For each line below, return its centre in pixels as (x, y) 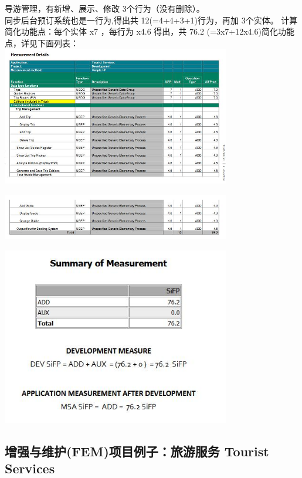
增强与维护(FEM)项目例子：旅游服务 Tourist (137, 451)
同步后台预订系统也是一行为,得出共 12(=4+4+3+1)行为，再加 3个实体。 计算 (151, 20)
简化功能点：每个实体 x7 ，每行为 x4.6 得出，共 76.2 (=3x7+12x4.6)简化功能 (150, 31)
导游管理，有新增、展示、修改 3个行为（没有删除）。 (105, 8)
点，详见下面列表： (42, 43)
